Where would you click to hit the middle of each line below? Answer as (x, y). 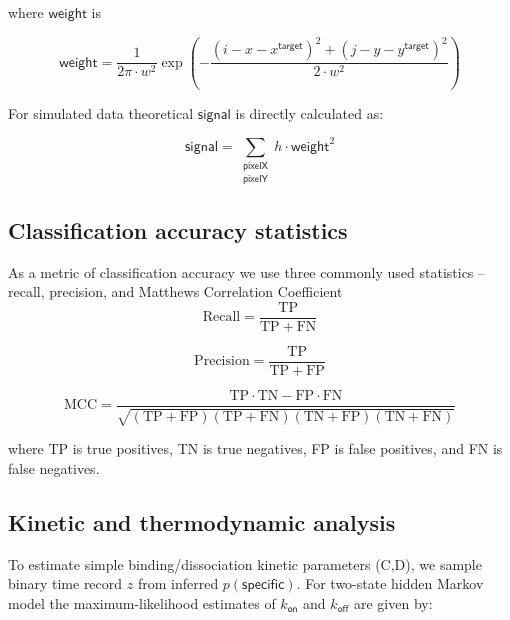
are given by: (393, 602)
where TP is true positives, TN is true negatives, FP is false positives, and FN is (255, 448)
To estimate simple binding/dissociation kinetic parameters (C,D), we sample (245, 563)
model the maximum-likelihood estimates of (142, 602)
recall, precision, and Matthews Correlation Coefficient (175, 291)
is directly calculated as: (309, 112)
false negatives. (54, 467)
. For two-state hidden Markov (390, 583)
